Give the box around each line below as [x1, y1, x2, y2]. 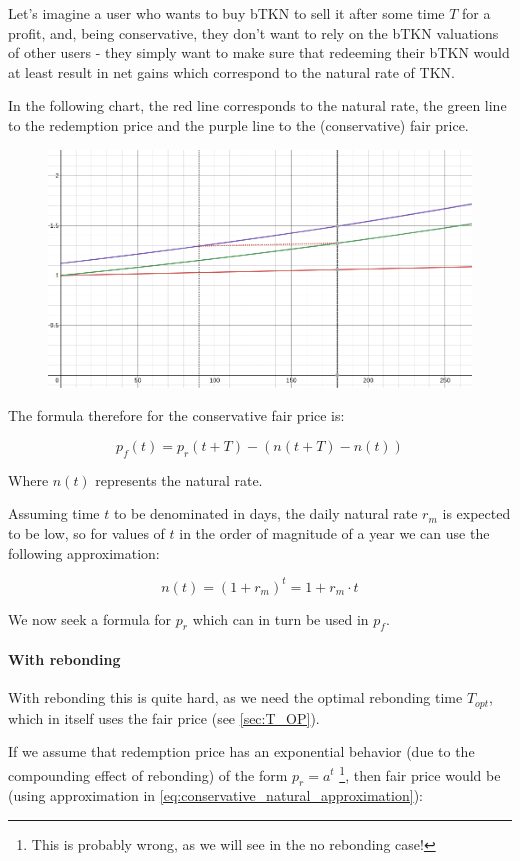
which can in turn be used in [192, 608, 369, 629]
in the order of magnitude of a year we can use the [179, 522, 490, 543]
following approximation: [8, 542, 160, 563]
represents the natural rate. [95, 469, 263, 490]
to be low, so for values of [8, 522, 165, 543]
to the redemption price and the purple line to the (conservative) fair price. [8, 114, 469, 135]
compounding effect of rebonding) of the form [8, 764, 288, 785]
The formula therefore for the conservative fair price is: [8, 405, 345, 426]
